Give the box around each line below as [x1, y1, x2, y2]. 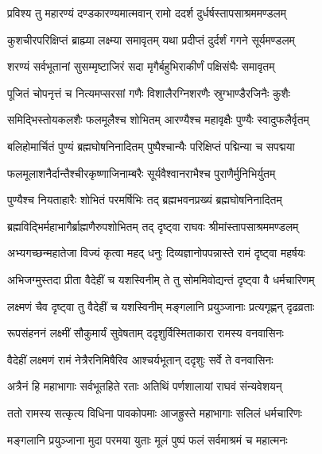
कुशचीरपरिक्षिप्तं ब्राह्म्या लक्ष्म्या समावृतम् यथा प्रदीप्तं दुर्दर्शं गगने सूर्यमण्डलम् [7, 31, 295, 48]
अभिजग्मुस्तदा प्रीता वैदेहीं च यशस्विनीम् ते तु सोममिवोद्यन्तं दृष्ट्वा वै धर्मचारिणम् [7, 271, 315, 287]
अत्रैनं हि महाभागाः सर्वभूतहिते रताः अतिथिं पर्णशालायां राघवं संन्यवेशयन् [7, 378, 282, 394]
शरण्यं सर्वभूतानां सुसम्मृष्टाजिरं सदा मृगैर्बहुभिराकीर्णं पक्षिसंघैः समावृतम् [7, 58, 275, 75]
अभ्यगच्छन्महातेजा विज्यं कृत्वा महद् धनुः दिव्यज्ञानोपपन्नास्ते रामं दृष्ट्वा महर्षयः [7, 244, 305, 261]
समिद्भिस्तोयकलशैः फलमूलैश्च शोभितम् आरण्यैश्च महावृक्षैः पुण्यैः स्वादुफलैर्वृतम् [7, 111, 309, 128]
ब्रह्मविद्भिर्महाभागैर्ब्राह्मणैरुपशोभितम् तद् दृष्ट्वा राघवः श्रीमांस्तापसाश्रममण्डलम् [7, 217, 299, 234]
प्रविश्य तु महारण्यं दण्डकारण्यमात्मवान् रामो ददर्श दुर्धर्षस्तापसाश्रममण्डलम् [7, 5, 287, 21]
